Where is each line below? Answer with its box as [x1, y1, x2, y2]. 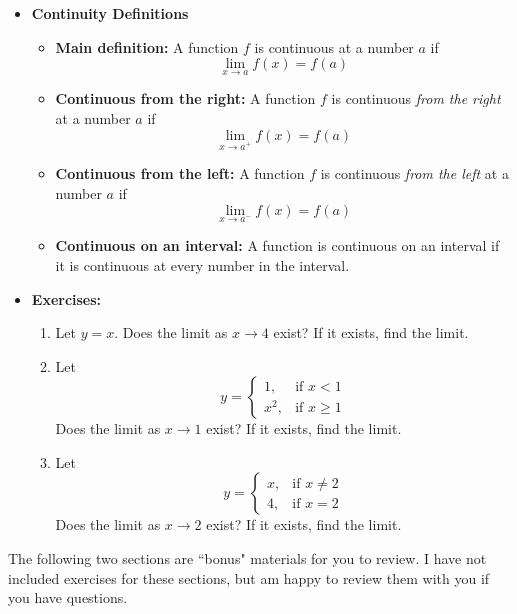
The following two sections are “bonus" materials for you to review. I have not [8, 548, 487, 569]
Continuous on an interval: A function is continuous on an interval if [55, 235, 500, 256]
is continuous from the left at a [320, 163, 509, 184]
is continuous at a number [254, 36, 414, 57]
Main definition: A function [55, 36, 239, 57]
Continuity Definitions [31, 3, 189, 23]
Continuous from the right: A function [55, 88, 316, 109]
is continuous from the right [331, 88, 501, 109]
